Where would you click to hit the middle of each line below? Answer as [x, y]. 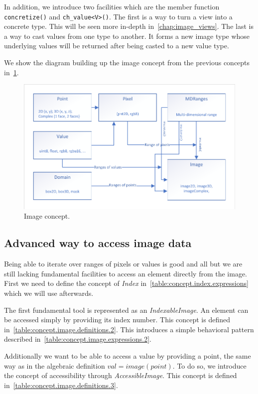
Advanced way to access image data [98, 243]
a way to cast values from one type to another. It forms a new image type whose [127, 36]
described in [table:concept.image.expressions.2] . [78, 339]
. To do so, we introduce [209, 365]
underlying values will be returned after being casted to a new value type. [117, 46]
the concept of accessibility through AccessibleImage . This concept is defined [121, 375]
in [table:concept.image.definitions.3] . [61, 385]
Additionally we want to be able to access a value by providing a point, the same [128, 356]
